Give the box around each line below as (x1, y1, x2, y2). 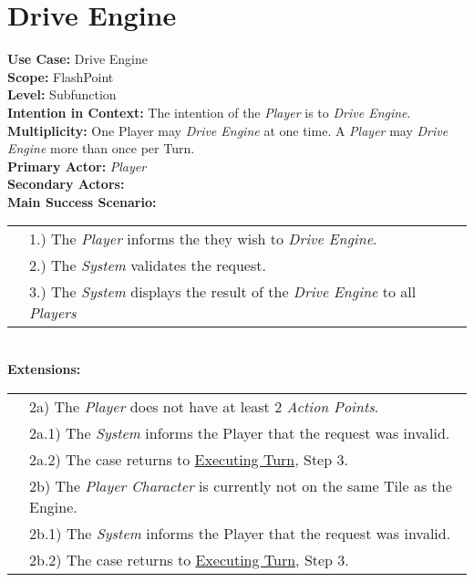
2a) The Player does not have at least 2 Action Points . (29, 395, 379, 417)
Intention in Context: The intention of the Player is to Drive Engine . (7, 102, 411, 121)
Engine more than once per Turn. (7, 139, 195, 158)
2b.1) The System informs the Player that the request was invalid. (29, 522, 451, 544)
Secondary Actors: (7, 174, 125, 193)
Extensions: (7, 359, 81, 379)
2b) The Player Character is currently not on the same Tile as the (29, 474, 452, 496)
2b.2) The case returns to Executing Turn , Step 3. (29, 548, 349, 570)
